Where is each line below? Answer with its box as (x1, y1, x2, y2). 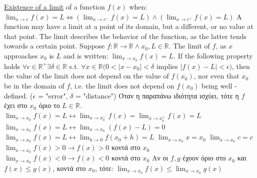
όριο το (38, 100, 60, 110)
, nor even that (193, 70, 239, 81)
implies (156, 60, 178, 71)
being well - (201, 80, 237, 91)
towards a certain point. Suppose (4, 40, 105, 51)
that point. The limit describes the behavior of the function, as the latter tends (4, 30, 247, 41)
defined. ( (4, 90, 33, 100)
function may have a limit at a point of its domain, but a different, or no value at (4, 21, 253, 31)
